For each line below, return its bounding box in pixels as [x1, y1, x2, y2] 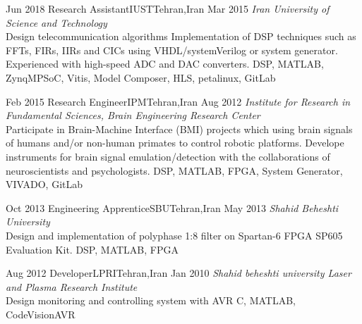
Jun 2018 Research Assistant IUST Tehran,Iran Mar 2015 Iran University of [6, 1, 330, 15]
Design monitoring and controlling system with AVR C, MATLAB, [6, 293, 296, 308]
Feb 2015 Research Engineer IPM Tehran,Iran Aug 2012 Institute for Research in [6, 94, 351, 108]
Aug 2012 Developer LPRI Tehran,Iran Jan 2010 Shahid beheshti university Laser [6, 266, 351, 280]
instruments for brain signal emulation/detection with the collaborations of [6, 149, 330, 163]
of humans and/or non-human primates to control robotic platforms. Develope [6, 135, 344, 150]
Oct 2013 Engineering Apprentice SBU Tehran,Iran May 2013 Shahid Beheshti [6, 200, 339, 215]
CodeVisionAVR [6, 306, 76, 321]
